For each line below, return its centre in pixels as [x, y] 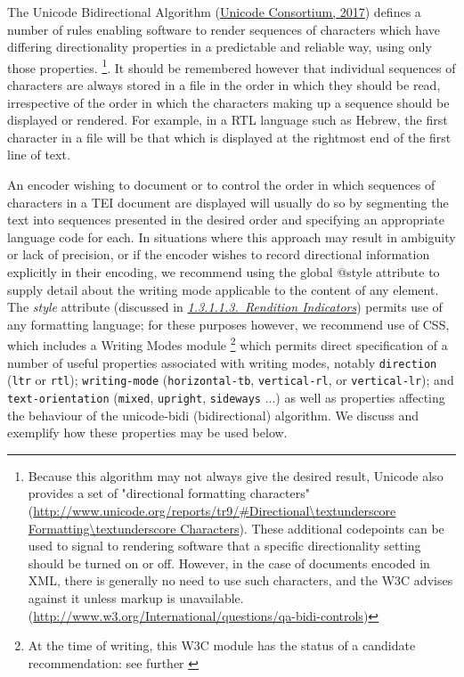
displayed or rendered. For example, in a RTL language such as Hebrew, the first [228, 120]
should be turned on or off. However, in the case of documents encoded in [229, 563]
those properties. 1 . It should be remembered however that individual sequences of [232, 66]
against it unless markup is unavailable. [136, 597]
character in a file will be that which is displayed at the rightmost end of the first [229, 137]
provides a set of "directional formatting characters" [169, 493]
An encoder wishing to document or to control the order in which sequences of [221, 184]
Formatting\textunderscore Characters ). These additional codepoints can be [236, 528]
